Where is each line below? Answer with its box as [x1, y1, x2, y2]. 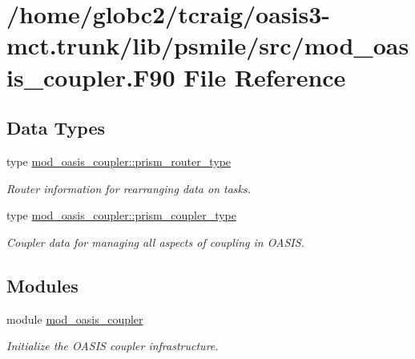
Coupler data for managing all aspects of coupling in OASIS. [6, 233, 304, 250]
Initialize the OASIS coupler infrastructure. [6, 337, 219, 354]
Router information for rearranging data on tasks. [6, 179, 252, 196]
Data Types [6, 115, 105, 140]
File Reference [183, 60, 346, 93]
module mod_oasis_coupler [6, 310, 143, 327]
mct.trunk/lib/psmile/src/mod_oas [6, 29, 409, 62]
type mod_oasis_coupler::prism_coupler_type [6, 207, 236, 224]
